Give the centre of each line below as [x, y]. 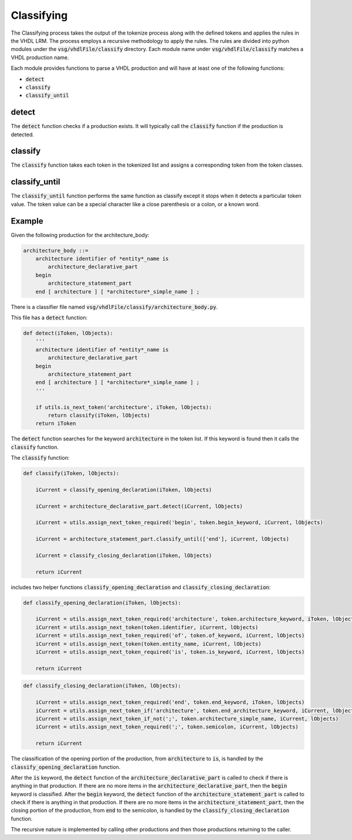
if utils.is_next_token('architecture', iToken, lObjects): [124, 407]
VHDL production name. [40, 57]
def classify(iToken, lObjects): [71, 473]
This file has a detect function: [49, 318]
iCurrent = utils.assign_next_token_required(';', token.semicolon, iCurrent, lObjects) [167, 727]
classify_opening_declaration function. [66, 767]
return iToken [56, 424]
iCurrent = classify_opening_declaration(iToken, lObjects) [124, 490]
